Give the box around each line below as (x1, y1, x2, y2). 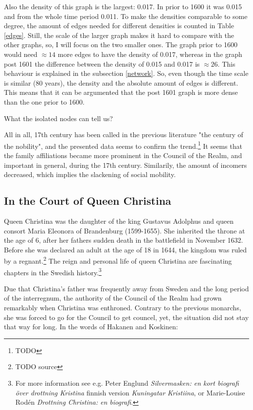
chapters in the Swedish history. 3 (4, 266, 102, 277)
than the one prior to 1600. (4, 96, 85, 107)
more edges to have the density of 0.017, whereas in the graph (57, 49, 242, 59)
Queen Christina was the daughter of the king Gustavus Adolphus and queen (4, 215, 234, 226)
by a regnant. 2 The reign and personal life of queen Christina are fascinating (4, 254, 232, 266)
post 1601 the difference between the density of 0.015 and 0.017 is (4, 58, 200, 69)
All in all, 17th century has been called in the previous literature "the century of (4, 129, 243, 140)
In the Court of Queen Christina (4, 193, 171, 208)
